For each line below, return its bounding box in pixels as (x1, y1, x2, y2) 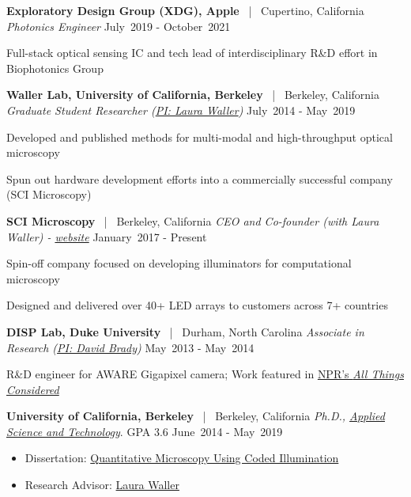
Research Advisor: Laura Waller (25, 476, 179, 493)
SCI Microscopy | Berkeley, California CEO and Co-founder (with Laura (6, 212, 379, 229)
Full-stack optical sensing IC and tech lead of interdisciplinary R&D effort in (6, 44, 378, 61)
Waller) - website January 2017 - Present (6, 228, 207, 245)
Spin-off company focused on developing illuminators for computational (6, 255, 352, 271)
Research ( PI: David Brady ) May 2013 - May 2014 (6, 339, 255, 355)
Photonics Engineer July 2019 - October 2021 (6, 17, 231, 34)
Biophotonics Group (6, 59, 104, 76)
